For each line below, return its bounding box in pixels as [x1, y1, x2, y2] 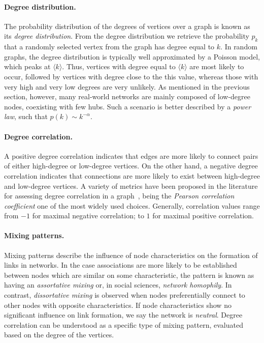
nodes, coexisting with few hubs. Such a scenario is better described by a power [4, 101, 251, 111]
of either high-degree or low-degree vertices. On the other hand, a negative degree [4, 160, 258, 171]
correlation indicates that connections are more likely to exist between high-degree [4, 170, 260, 181]
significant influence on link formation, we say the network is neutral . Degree [4, 309, 243, 320]
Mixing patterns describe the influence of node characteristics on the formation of [4, 249, 258, 260]
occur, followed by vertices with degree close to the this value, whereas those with [4, 71, 258, 81]
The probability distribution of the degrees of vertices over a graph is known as [4, 20, 250, 31]
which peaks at [4, 61, 51, 72]
